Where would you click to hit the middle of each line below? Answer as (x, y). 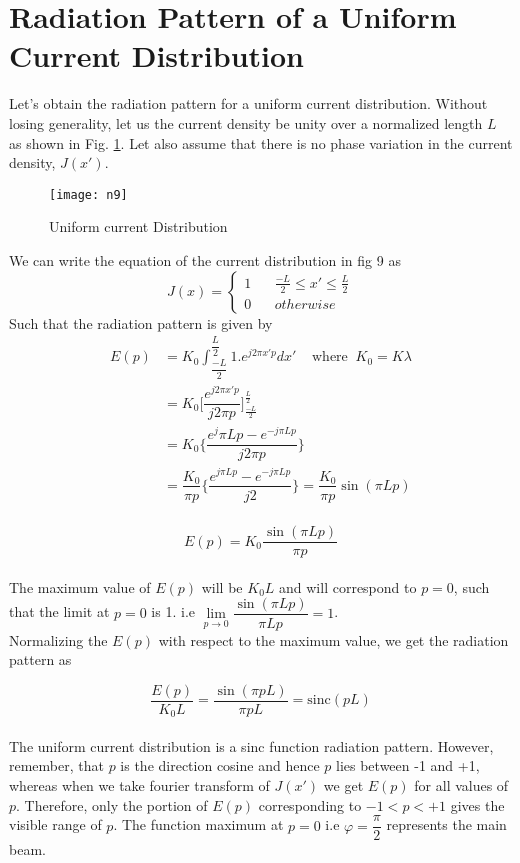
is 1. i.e (173, 611)
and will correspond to (348, 586)
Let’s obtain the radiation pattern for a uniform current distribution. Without (248, 103)
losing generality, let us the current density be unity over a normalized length (246, 122)
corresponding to (310, 804)
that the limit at (59, 611)
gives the (477, 804)
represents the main (446, 824)
